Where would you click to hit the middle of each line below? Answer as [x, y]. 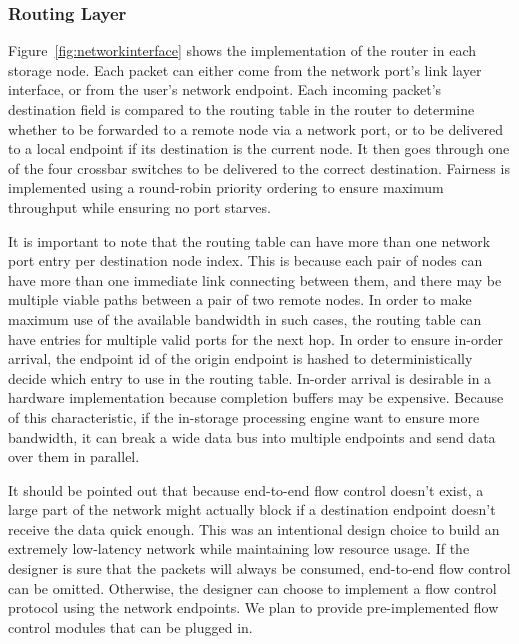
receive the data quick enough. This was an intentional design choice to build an [254, 528]
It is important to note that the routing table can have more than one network [249, 240]
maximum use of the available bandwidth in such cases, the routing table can [245, 318]
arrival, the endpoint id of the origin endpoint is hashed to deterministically [240, 358]
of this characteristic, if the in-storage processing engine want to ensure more [244, 416]
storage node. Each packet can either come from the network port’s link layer [245, 69]
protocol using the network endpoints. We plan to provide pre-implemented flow [253, 607]
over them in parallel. [74, 456]
